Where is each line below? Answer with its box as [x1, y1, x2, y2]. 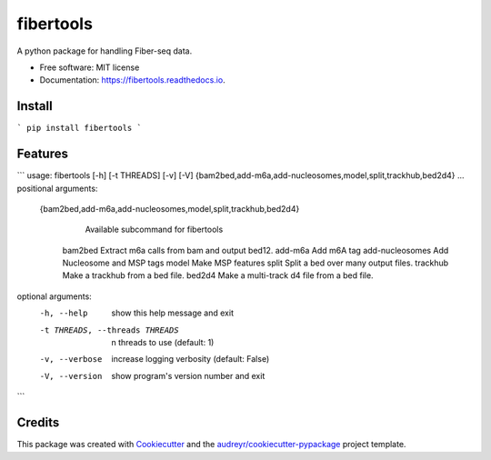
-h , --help [39, 308, 88, 318]
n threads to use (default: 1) [111, 337, 215, 348]
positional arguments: [16, 183, 98, 194]
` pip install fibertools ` [16, 123, 143, 134]
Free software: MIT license [39, 62, 140, 73]
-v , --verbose [39, 355, 103, 365]
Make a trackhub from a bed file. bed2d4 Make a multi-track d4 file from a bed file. [62, 270, 374, 281]
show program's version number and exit [111, 370, 266, 381]
